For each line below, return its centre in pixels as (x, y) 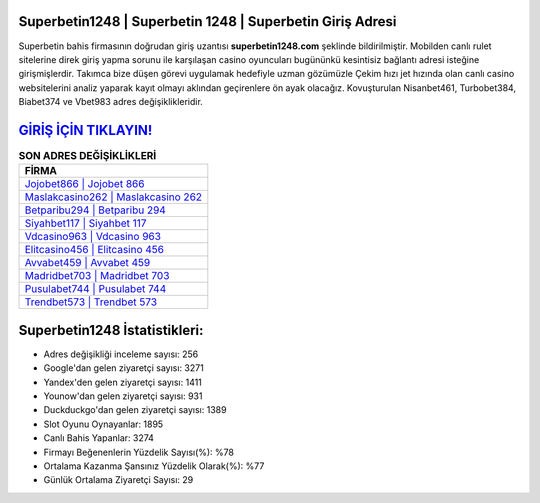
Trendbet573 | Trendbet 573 (91, 302)
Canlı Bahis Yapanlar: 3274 (99, 438)
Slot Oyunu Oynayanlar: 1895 (103, 424)
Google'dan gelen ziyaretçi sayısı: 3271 (123, 368)
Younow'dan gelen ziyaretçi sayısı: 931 (123, 396)
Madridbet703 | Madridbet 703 (97, 276)
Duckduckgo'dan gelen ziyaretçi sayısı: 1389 (135, 410)
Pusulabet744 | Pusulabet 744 (95, 289)
